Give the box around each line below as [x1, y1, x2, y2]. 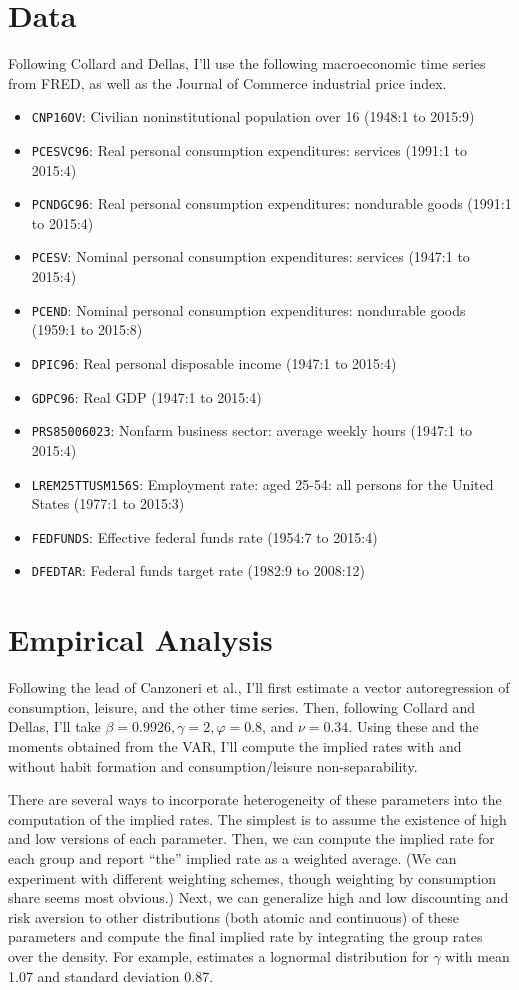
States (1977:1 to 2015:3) [31, 493, 185, 514]
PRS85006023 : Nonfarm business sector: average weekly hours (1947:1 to [31, 420, 472, 441]
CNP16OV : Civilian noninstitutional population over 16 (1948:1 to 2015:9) [31, 106, 475, 127]
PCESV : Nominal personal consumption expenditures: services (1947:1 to [31, 246, 470, 267]
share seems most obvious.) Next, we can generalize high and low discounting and [8, 887, 509, 908]
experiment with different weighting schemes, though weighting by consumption [8, 867, 496, 888]
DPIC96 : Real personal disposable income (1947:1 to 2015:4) [31, 352, 397, 373]
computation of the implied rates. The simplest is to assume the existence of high [8, 808, 507, 829]
